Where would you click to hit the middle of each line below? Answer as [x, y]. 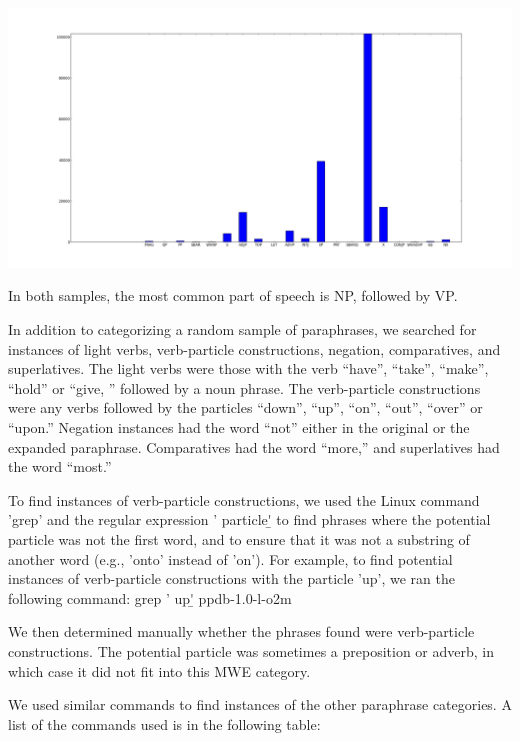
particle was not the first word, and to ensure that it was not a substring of [239, 539]
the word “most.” [60, 466]
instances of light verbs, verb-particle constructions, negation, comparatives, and [254, 348]
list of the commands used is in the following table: [164, 723]
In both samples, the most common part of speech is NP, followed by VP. [233, 295]
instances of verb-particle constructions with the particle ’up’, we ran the [231, 578]
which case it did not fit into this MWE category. [159, 670]
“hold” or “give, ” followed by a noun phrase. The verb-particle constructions [244, 387]
